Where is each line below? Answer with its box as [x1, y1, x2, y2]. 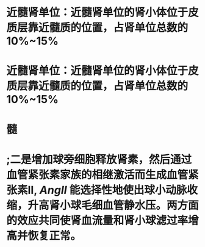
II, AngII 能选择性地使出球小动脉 [27, 183, 187, 197]
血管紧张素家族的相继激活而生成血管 [6, 168, 189, 182]
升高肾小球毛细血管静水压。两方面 [27, 198, 200, 212]
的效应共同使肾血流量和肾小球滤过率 [6, 213, 189, 227]
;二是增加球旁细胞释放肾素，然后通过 [6, 152, 192, 166]
